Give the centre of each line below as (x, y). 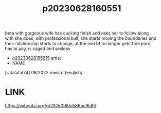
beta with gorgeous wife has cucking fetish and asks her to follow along (77, 33)
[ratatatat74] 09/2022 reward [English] (44, 73)
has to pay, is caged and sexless (38, 48)
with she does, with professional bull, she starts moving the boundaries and (81, 38)
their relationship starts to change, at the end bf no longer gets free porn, (78, 44)
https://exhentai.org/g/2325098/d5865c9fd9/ (51, 106)
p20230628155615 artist (36, 58)
